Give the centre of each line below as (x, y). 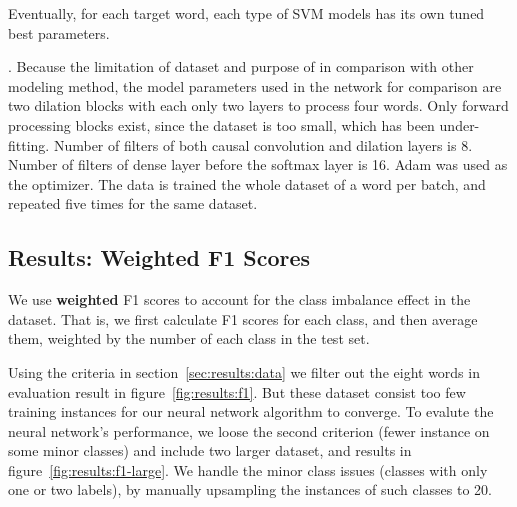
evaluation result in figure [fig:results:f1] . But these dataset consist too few (237, 391)
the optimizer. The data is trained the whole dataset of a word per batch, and (247, 183)
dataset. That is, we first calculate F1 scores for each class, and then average (243, 318)
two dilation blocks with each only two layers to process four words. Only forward (258, 105)
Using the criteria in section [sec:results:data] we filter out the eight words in (244, 371)
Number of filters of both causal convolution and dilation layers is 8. (263, 144)
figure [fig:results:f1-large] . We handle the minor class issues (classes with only (248, 469)
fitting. (29, 144)
